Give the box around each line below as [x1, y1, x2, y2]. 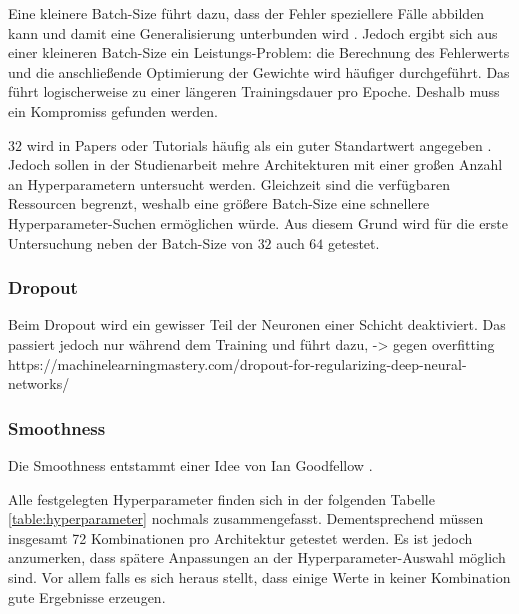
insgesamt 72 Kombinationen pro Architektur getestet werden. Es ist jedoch [8, 527, 473, 548]
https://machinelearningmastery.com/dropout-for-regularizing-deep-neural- [8, 353, 467, 374]
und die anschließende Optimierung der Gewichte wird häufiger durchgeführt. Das [8, 61, 510, 82]
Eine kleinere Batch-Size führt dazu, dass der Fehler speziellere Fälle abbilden [8, 3, 485, 23]
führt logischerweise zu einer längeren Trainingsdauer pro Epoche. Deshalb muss [8, 81, 500, 102]
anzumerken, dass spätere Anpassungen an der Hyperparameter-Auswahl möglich [8, 547, 506, 568]
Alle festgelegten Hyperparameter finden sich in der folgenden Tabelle [8, 488, 435, 509]
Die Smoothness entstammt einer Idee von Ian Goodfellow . [8, 454, 373, 475]
